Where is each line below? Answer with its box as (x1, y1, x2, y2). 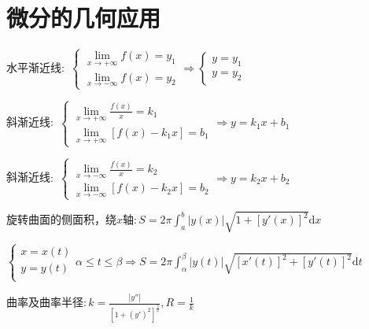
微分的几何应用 (6, 2, 161, 34)
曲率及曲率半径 (6, 298, 83, 309)
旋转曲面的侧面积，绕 (6, 215, 116, 227)
